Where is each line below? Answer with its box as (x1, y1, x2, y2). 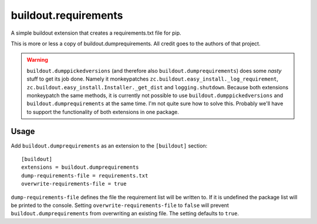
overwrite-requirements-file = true (21, 180, 127, 188)
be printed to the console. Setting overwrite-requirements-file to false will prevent (11, 202, 229, 209)
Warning (26, 56, 48, 63)
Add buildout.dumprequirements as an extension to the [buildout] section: (11, 142, 208, 149)
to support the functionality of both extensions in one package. (26, 108, 179, 115)
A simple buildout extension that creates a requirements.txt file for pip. (11, 29, 181, 36)
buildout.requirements (11, 9, 123, 22)
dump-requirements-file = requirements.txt (21, 172, 149, 179)
